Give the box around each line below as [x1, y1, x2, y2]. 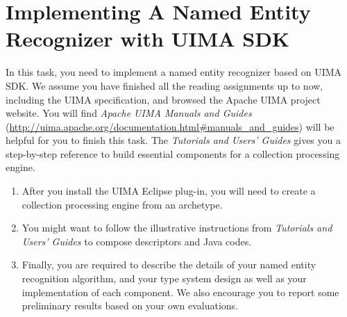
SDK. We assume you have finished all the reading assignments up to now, [6, 78, 323, 92]
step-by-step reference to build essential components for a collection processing [6, 146, 340, 161]
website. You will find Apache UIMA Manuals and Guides [6, 106, 252, 120]
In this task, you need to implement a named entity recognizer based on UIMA [6, 65, 342, 79]
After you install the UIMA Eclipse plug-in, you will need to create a [22, 184, 316, 198]
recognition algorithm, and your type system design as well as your [22, 271, 307, 286]
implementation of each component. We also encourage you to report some [22, 284, 339, 299]
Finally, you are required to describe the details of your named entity [22, 257, 316, 272]
